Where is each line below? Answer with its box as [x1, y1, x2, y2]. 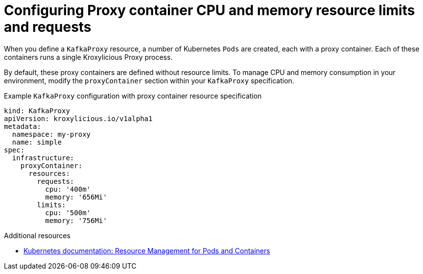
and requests [4, 19, 92, 35]
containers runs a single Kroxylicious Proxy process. [4, 52, 173, 61]
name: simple [12, 138, 62, 146]
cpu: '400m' [45, 185, 91, 193]
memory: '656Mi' [45, 193, 107, 201]
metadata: [4, 122, 41, 130]
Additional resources [4, 231, 70, 240]
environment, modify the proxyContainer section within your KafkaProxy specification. [4, 76, 294, 85]
